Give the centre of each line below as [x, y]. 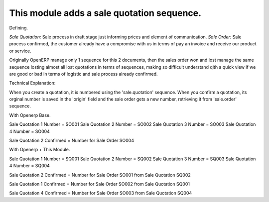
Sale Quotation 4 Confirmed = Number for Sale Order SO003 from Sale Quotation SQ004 [101, 193]
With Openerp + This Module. [40, 150]
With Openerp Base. [30, 115]
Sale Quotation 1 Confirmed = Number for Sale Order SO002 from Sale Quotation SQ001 [100, 184]
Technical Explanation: [32, 83]
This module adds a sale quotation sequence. [105, 13]
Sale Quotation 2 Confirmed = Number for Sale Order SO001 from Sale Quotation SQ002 [100, 175]
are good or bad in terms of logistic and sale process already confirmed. [83, 74]
